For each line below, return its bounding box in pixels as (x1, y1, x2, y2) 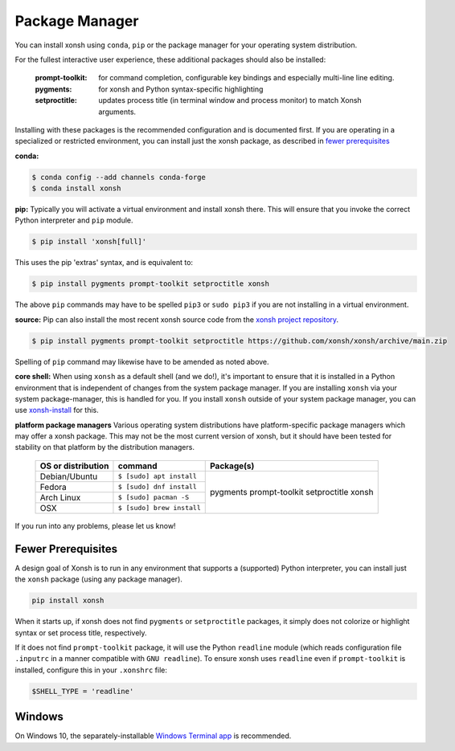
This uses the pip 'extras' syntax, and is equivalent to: (14, 258, 193, 267)
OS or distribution (39, 460, 109, 471)
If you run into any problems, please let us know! (14, 520, 176, 530)
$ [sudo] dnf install (117, 483, 197, 492)
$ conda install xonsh (31, 184, 121, 193)
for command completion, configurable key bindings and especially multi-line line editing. (98, 73, 395, 83)
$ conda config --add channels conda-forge (31, 173, 207, 182)
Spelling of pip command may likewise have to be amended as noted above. (14, 357, 269, 366)
